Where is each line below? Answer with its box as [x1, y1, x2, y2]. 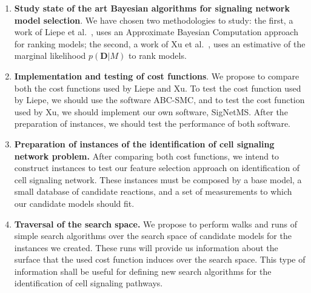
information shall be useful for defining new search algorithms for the [14, 264, 272, 277]
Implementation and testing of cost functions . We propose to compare [14, 69, 299, 82]
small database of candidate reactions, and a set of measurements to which [14, 185, 292, 198]
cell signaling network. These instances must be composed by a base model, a [14, 173, 302, 186]
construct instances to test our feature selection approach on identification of [14, 161, 300, 174]
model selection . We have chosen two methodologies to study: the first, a [14, 13, 293, 26]
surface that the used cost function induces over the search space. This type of [14, 253, 306, 266]
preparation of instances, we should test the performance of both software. [14, 117, 290, 130]
